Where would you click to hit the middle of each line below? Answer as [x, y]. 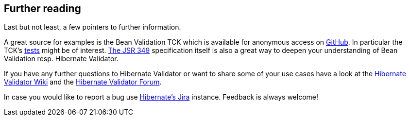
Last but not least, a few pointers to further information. [93, 27]
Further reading [43, 9]
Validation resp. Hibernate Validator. [61, 59]
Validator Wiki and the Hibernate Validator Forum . [83, 82]
